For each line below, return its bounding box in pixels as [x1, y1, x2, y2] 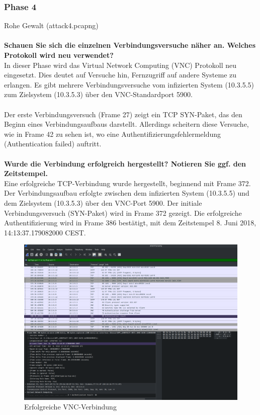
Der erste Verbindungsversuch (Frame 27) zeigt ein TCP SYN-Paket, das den [4, 109, 242, 119]
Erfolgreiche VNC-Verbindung [24, 401, 117, 412]
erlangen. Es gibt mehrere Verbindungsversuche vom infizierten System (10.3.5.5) [4, 79, 254, 90]
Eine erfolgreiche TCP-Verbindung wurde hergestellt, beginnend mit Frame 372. [4, 178, 251, 188]
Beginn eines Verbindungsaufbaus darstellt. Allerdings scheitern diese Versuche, [4, 119, 249, 129]
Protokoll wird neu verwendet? [4, 50, 114, 60]
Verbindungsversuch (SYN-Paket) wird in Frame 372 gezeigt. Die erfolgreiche [4, 207, 242, 218]
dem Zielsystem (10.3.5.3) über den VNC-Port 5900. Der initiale [4, 197, 202, 208]
